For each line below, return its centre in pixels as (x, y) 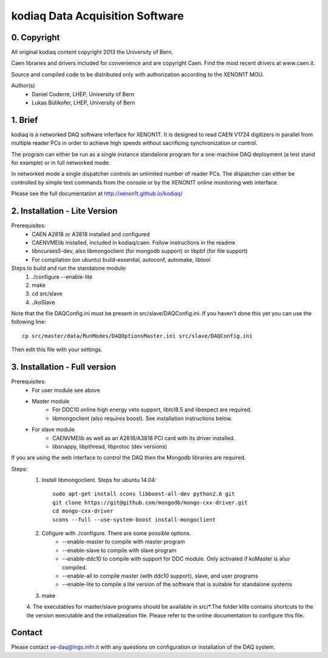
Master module (51, 401)
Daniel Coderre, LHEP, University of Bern (83, 94)
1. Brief (25, 120)
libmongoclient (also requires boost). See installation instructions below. (142, 418)
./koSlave (43, 302)
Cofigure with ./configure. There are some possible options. (116, 533)
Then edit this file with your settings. (57, 349)
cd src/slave (47, 294)
